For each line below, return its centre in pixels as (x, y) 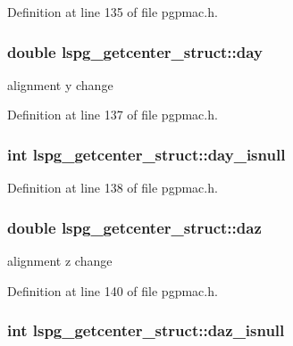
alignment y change (60, 84)
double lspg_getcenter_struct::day (135, 51)
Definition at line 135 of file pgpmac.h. (113, 12)
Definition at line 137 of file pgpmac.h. (113, 115)
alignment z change (60, 261)
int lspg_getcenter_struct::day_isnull (146, 154)
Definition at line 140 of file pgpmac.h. (113, 290)
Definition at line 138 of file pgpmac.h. (113, 188)
